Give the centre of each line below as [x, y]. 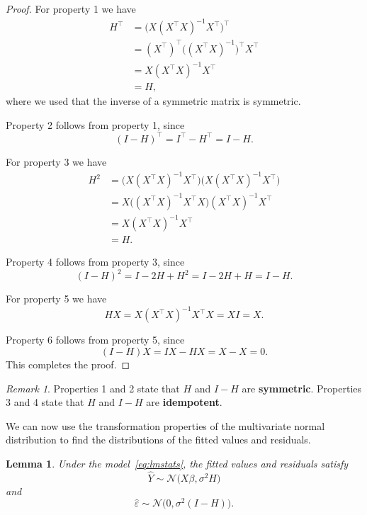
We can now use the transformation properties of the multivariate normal [165, 425]
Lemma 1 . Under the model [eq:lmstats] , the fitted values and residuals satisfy [177, 463]
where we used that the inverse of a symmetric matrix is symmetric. [153, 101]
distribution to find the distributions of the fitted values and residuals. [158, 440]
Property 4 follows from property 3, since [95, 262]
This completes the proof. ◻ [68, 364]
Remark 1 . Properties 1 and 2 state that [93, 388]
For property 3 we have [56, 161]
